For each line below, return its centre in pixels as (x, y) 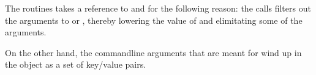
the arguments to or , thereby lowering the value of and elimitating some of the (154, 20)
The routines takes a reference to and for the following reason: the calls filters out (158, 8)
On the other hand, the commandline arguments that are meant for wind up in (153, 52)
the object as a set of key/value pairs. (76, 64)
